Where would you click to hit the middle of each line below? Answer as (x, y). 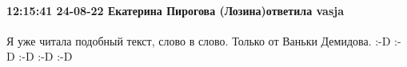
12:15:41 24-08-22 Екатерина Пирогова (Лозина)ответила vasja (176, 10)
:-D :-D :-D (46, 56)
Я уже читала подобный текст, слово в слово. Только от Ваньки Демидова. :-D (199, 40)
